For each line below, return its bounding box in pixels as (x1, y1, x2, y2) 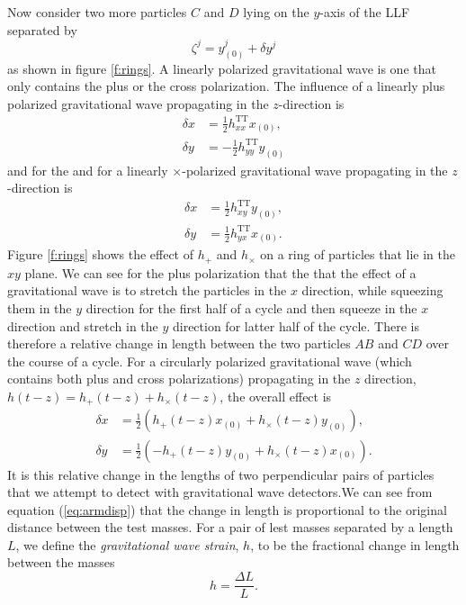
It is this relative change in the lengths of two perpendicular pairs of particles (7, 465, 435, 483)
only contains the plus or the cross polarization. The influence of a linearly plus (7, 77, 445, 95)
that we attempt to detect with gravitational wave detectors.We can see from (7, 483, 433, 501)
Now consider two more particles (7, 3, 187, 21)
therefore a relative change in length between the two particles (7, 334, 351, 353)
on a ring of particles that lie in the (260, 245, 455, 264)
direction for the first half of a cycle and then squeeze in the (85, 299, 417, 318)
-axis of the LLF (319, 3, 410, 21)
